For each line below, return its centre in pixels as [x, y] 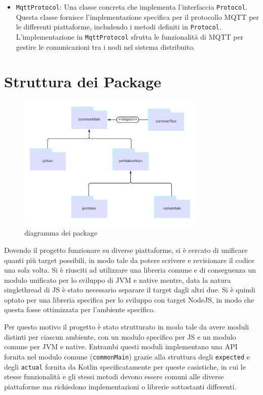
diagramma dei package [61, 233]
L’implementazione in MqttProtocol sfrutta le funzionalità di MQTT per [130, 36]
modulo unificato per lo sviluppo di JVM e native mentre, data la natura [118, 279]
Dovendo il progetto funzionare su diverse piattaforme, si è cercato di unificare [126, 250]
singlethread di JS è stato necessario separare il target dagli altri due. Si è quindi [130, 290]
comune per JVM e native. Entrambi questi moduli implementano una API [121, 347]
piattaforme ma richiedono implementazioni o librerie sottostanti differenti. [120, 386]
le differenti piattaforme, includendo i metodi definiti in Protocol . [119, 27]
